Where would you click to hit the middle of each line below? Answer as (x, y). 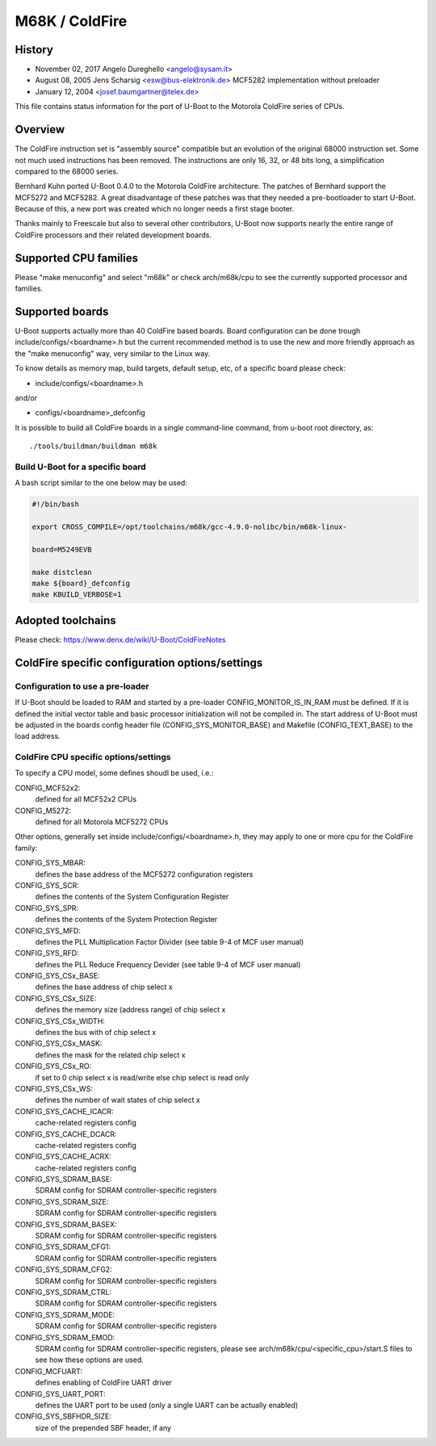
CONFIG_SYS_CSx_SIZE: (56, 998)
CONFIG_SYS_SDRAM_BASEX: (66, 1224)
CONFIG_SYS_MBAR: (50, 863)
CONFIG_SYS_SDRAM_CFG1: (63, 1247)
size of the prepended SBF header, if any (103, 1427)
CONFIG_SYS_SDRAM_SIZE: (62, 1201)
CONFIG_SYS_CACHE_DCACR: (66, 1134)
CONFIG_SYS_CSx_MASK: (59, 1044)
